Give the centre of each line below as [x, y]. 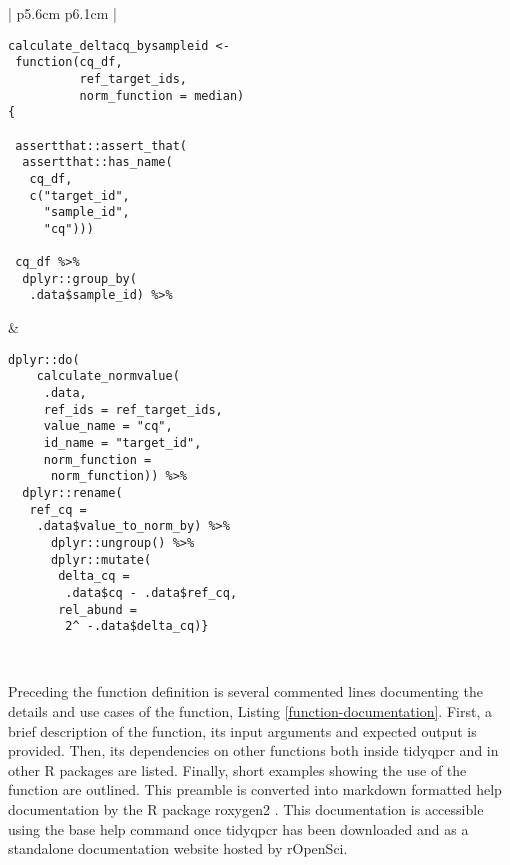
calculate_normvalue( [108, 376]
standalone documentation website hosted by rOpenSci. [178, 848]
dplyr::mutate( [101, 559]
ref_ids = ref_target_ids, [133, 409]
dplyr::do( [44, 359]
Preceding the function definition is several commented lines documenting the [245, 691]
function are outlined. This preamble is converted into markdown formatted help [255, 789]
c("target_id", [79, 195]
